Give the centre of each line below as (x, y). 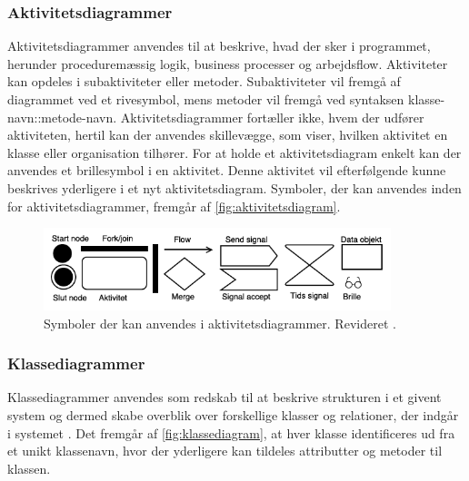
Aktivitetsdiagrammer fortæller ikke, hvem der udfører (272, 117)
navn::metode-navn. (62, 117)
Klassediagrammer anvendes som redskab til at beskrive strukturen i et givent (225, 397)
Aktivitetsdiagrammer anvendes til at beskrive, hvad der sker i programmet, (219, 46)
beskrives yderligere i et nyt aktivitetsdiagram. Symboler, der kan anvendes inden (234, 187)
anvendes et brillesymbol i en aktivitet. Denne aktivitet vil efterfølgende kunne (227, 170)
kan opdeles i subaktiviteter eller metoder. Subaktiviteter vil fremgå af (204, 81)
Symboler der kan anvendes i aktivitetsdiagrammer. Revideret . (220, 323)
